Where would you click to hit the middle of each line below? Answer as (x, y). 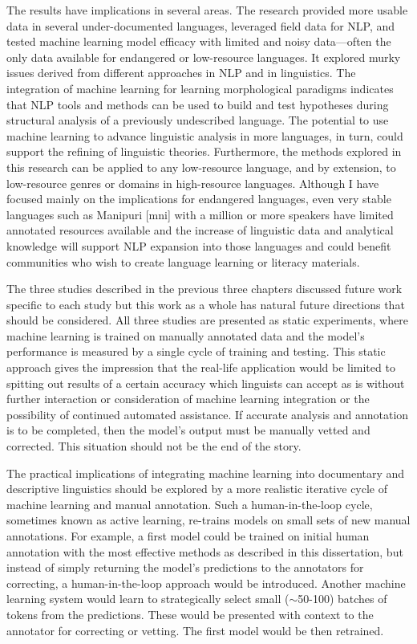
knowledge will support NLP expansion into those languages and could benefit (199, 245)
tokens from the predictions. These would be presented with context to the (190, 614)
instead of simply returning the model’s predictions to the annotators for (185, 567)
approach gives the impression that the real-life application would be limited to (201, 367)
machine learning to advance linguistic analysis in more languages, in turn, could (205, 135)
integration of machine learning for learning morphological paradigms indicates (200, 88)
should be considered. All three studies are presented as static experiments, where (207, 320)
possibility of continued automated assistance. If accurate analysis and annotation (208, 414)
